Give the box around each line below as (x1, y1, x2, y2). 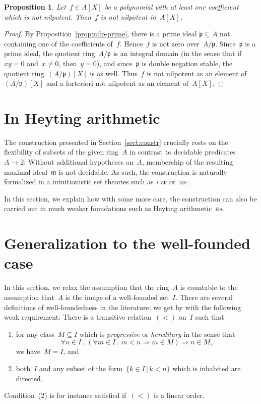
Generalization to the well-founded (4, 233, 250, 254)
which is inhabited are (172, 363, 241, 373)
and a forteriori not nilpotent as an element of (46, 78, 189, 88)
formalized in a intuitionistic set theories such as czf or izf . (4, 176, 189, 187)
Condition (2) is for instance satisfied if (4, 390, 126, 400)
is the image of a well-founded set (65, 291, 169, 302)
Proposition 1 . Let (4, 2, 66, 12)
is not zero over (152, 38, 200, 48)
